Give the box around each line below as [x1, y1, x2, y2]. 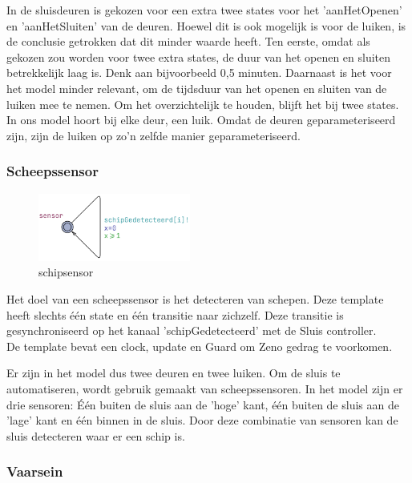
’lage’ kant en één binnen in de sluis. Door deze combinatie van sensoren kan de [6, 412, 398, 429]
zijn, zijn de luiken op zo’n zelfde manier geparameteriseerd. [6, 127, 301, 143]
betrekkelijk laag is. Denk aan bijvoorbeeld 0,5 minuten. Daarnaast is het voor [6, 64, 392, 81]
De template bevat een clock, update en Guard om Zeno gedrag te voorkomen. [6, 337, 393, 354]
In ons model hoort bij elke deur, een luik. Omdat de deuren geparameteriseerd [6, 111, 396, 128]
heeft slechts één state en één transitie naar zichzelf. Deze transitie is [6, 306, 344, 323]
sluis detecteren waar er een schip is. [6, 427, 185, 444]
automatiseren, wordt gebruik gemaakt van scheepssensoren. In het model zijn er [6, 380, 403, 396]
